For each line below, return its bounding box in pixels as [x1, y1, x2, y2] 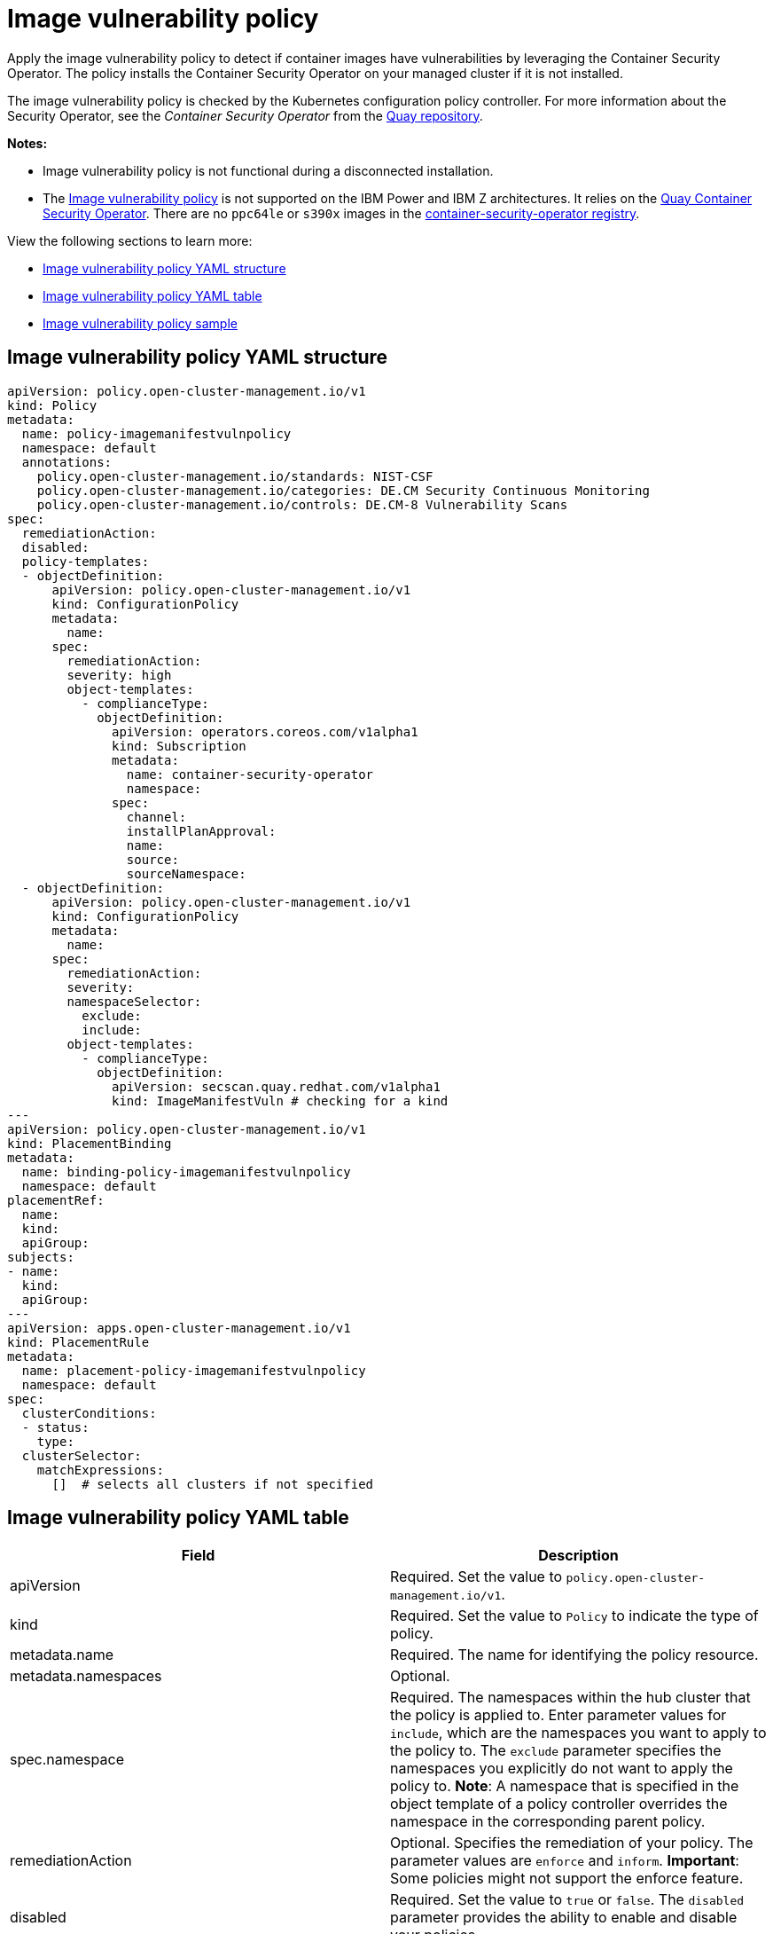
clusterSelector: [21, 1448, 142, 1463]
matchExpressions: [36, 1462, 165, 1477]
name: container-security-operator [126, 767, 374, 782]
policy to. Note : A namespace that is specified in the [390, 1777, 739, 1796]
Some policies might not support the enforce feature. [390, 1869, 744, 1888]
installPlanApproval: [126, 823, 277, 838]
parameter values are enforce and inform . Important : [390, 1851, 739, 1870]
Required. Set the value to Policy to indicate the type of [390, 1607, 759, 1625]
